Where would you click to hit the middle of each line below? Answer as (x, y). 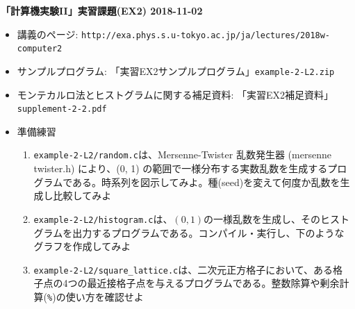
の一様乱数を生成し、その (262, 218)
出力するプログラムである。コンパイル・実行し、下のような (208, 232)
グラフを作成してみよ (82, 246)
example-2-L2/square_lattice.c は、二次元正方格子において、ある (183, 269)
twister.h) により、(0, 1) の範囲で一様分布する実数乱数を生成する (181, 168)
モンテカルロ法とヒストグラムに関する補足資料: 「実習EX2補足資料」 (175, 94)
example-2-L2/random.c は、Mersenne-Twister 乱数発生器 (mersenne (182, 154)
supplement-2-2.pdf (62, 109)
